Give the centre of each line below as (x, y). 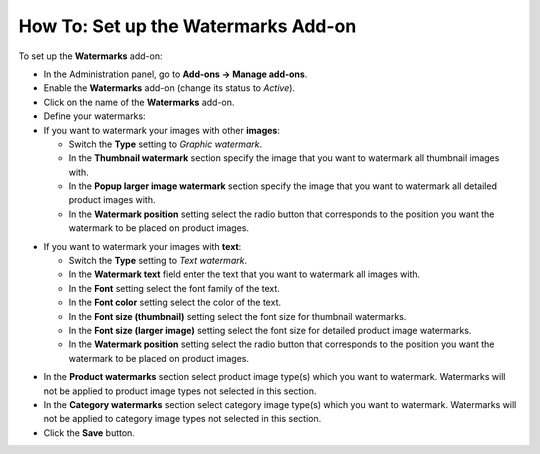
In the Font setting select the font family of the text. (174, 288)
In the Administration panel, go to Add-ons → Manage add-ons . (175, 74)
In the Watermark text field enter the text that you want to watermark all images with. (244, 274)
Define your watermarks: (94, 116)
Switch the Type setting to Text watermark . (158, 261)
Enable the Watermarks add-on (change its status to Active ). (169, 88)
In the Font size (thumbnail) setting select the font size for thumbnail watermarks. (237, 316)
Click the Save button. (89, 432)
